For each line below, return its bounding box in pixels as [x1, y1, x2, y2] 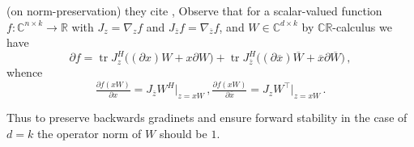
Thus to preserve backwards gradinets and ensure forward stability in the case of [6, 109, 408, 126]
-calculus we [332, 18, 392, 35]
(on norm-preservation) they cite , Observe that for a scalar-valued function [6, 2, 382, 19]
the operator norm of [36, 124, 142, 141]
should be [159, 124, 207, 141]
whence [6, 64, 43, 81]
